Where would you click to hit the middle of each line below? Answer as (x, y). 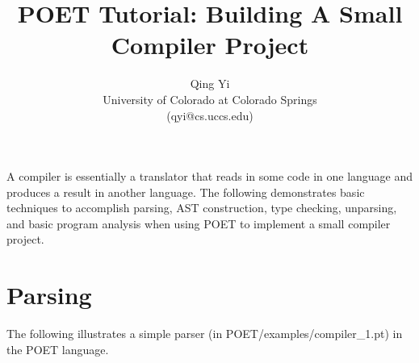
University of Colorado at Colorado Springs (210, 99)
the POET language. (58, 349)
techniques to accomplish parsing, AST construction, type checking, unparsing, (202, 208)
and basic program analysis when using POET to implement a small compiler (199, 223)
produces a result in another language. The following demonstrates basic (186, 192)
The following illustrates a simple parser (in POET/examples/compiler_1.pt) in (205, 334)
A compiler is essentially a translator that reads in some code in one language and (210, 176)
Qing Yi (210, 83)
